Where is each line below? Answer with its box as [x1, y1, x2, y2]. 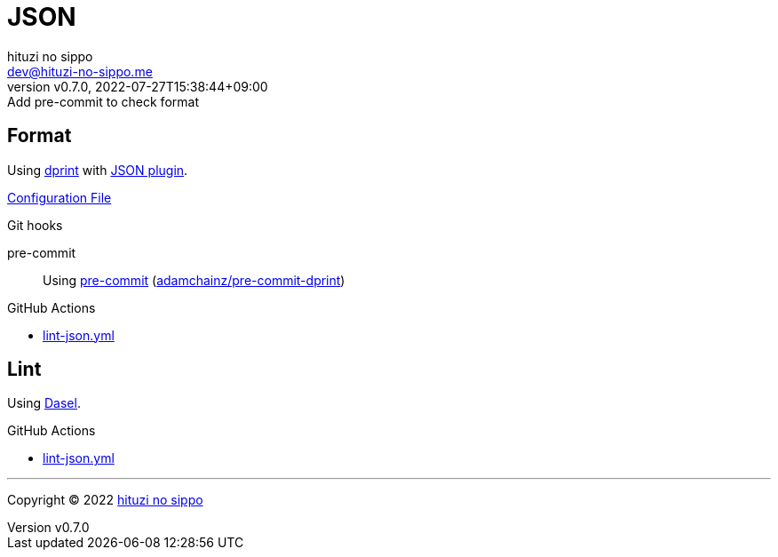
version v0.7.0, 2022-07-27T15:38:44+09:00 [7, 78, 268, 94]
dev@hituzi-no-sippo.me [7, 63, 153, 79]
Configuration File [7, 189, 112, 205]
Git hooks [7, 217, 63, 233]
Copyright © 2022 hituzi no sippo [7, 492, 203, 508]
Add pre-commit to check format [7, 93, 199, 109]
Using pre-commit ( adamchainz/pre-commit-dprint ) [43, 272, 345, 288]
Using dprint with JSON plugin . [7, 162, 188, 178]
